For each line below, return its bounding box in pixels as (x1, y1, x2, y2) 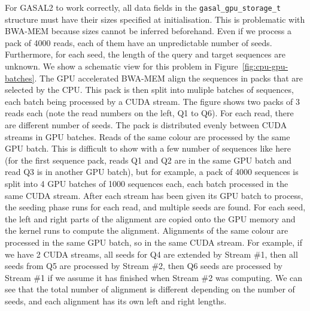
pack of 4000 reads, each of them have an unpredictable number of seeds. (5, 36, 272, 49)
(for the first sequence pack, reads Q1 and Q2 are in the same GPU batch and (5, 153, 292, 166)
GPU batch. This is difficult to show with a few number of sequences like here (5, 142, 291, 155)
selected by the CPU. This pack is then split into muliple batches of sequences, (5, 83, 294, 96)
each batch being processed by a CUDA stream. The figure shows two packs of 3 (5, 95, 300, 107)
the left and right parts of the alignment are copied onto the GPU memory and (5, 212, 296, 225)
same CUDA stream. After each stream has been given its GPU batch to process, (5, 189, 303, 201)
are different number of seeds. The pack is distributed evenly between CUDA (5, 119, 287, 131)
